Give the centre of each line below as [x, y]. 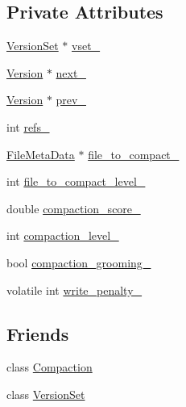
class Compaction [50, 367]
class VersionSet [46, 394]
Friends [38, 333]
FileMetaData [41, 154]
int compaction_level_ [63, 235]
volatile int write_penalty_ [74, 290]
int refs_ [28, 126]
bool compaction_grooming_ [79, 262]
